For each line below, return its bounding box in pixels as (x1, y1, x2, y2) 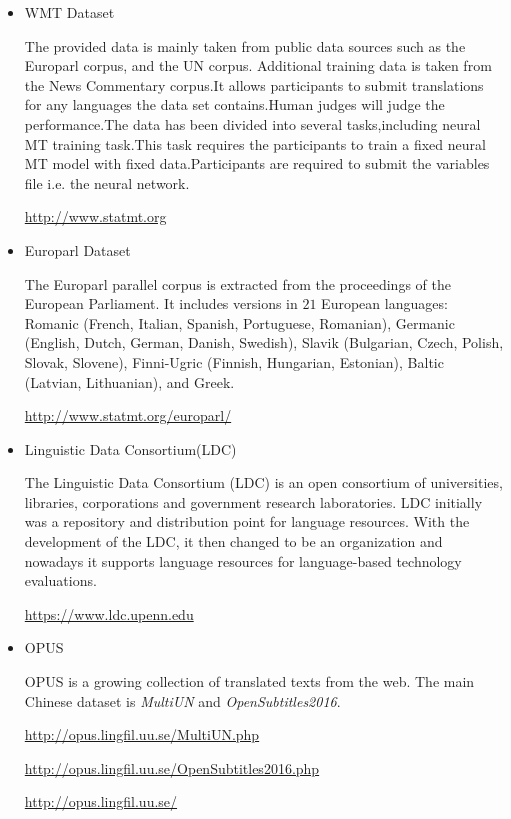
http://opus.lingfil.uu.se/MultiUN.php (24, 724, 260, 745)
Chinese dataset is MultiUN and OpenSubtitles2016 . (24, 690, 341, 711)
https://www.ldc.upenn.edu (24, 603, 194, 624)
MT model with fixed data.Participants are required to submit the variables (24, 153, 490, 174)
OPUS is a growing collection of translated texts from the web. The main (24, 671, 475, 692)
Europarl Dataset (24, 239, 131, 260)
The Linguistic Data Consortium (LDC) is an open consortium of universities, (24, 472, 503, 493)
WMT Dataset (24, 2, 115, 22)
